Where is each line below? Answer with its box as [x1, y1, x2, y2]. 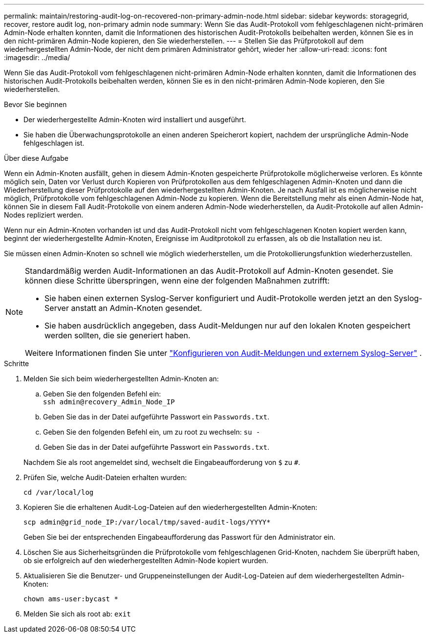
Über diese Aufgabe [4, 154, 68, 162]
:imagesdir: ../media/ [4, 53, 70, 62]
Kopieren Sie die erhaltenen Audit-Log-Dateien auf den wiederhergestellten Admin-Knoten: [23, 503, 318, 511]
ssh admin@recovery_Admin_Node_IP [43, 398, 175, 406]
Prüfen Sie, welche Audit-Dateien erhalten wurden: [23, 473, 187, 482]
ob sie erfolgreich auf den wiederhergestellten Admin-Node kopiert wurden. [23, 556, 268, 565]
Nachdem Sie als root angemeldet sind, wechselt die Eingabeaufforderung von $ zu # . [23, 458, 300, 466]
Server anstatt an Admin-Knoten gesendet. [44, 303, 202, 313]
